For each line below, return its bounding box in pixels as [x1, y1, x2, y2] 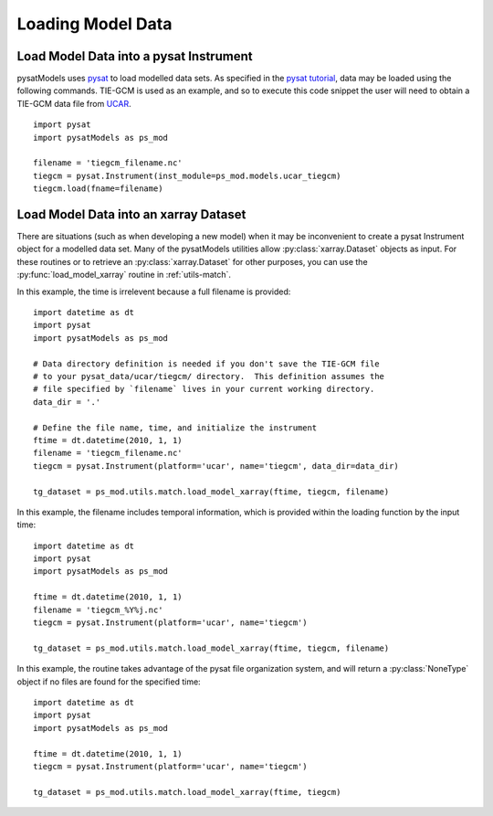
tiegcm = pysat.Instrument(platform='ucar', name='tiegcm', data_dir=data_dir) [33, 461, 399, 471]
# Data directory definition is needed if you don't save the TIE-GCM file [33, 358, 380, 369]
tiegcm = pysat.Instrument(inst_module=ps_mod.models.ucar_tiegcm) [33, 170, 341, 181]
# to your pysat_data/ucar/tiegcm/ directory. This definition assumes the [33, 371, 385, 381]
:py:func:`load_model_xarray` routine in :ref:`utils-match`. [16, 270, 232, 281]
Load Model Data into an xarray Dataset [16, 207, 246, 222]
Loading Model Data [16, 14, 173, 34]
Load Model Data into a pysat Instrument [16, 48, 253, 64]
